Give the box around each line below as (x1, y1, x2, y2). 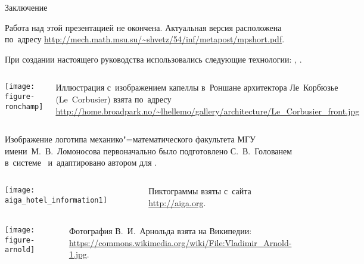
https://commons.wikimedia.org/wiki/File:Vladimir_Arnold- (69, 236, 292, 249)
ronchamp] (5, 102, 43, 111)
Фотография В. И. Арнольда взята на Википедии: (69, 225, 252, 237)
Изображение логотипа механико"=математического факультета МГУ (5, 133, 256, 145)
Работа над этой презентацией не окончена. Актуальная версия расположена (5, 21, 282, 33)
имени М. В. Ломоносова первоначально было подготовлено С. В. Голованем (5, 144, 293, 157)
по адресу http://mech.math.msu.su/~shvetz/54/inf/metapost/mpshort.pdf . (5, 33, 285, 45)
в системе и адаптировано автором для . (5, 156, 157, 169)
